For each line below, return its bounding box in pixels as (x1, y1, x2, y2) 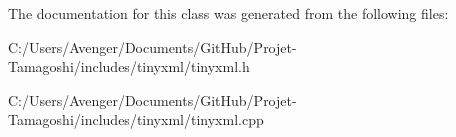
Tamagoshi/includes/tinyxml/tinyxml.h (8, 56, 250, 77)
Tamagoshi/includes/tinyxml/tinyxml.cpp (8, 109, 264, 130)
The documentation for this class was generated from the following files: (8, 3, 449, 23)
